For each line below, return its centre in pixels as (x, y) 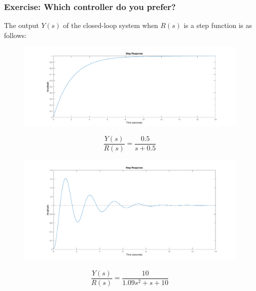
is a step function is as (218, 25)
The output (22, 25)
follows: (15, 35)
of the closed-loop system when (111, 25)
